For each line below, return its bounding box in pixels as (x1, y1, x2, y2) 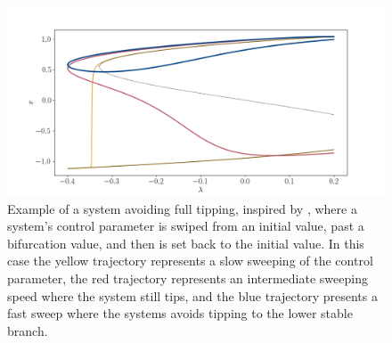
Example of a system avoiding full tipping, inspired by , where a (7, 199, 357, 217)
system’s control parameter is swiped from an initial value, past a (7, 216, 364, 235)
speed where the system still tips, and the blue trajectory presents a (7, 286, 378, 305)
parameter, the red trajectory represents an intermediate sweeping (7, 268, 368, 287)
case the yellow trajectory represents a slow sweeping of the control (7, 251, 373, 270)
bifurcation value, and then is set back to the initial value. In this (7, 233, 364, 252)
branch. (7, 321, 48, 339)
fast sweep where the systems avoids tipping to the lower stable (7, 304, 353, 323)
